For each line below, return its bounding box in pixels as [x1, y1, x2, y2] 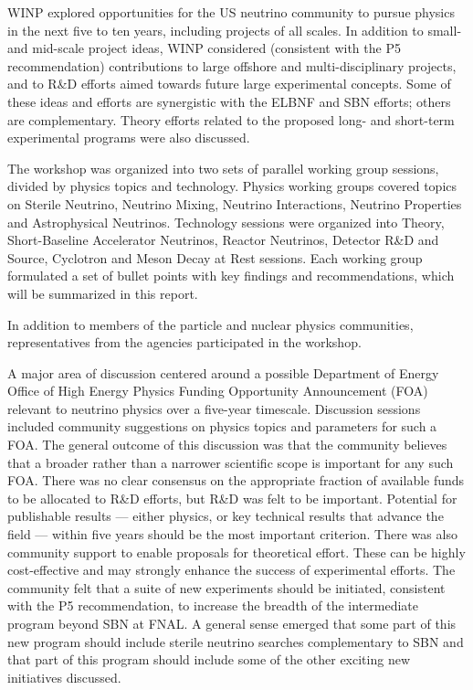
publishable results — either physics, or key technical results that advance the [7, 506, 444, 525]
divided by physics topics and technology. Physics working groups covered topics [7, 176, 457, 196]
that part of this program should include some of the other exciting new [7, 650, 411, 669]
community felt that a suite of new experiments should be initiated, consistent [7, 578, 446, 597]
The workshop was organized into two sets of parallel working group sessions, [7, 158, 439, 177]
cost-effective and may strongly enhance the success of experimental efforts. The [7, 560, 456, 579]
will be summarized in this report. [7, 283, 198, 303]
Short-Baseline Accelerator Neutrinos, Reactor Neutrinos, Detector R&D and [7, 230, 439, 249]
